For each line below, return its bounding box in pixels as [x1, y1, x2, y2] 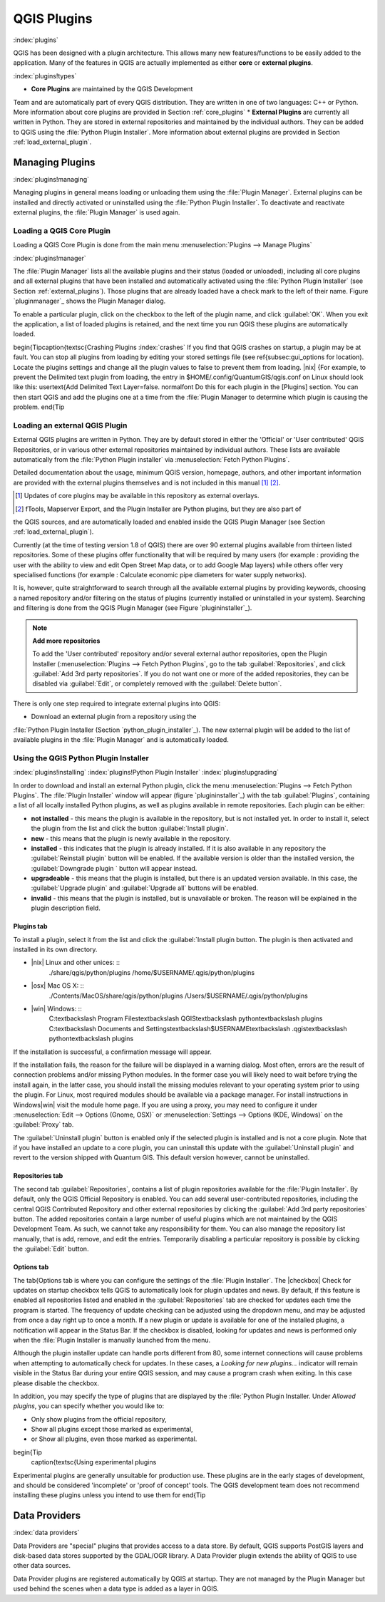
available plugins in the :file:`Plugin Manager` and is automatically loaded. [13, 735, 230, 744]
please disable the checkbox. [13, 1379, 100, 1387]
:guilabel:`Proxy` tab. [13, 1120, 74, 1129]
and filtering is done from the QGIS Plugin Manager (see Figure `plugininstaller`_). [13, 604, 252, 612]
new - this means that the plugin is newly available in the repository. [31, 834, 232, 842]
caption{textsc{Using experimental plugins [31, 1458, 157, 1467]
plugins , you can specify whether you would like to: [13, 1402, 165, 1410]
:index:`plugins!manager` [13, 254, 87, 262]
